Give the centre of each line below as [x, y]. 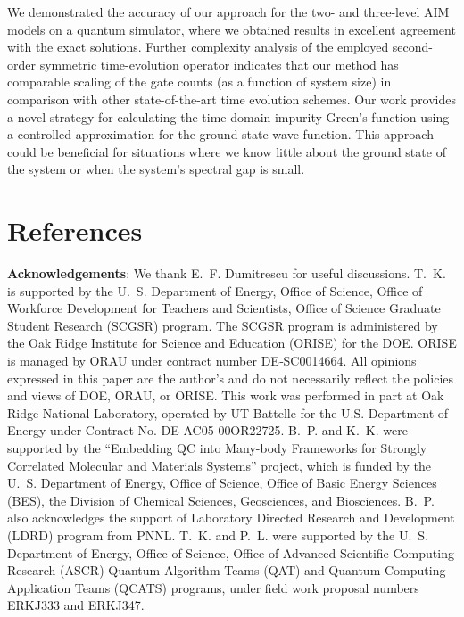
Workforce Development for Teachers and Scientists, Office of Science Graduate [224, 308]
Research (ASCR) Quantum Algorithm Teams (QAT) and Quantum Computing [227, 570]
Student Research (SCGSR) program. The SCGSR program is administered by [223, 325]
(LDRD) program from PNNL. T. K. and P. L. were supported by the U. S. [218, 535]
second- [413, 47]
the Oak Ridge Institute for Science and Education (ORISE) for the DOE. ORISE [232, 343]
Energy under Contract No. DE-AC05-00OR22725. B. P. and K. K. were [207, 430]
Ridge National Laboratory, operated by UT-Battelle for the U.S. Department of [228, 412]
